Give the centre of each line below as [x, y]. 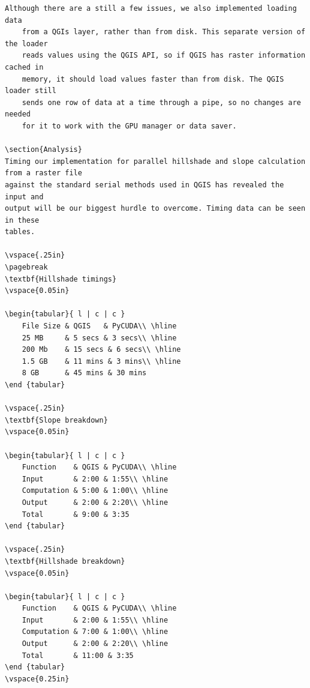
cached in [24, 67]
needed [18, 114]
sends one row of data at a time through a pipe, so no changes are [161, 102]
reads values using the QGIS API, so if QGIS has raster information [164, 56]
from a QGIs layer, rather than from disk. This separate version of [164, 32]
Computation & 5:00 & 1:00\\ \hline [95, 491]
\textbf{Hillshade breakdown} [65, 561]
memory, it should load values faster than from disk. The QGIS [153, 79]
